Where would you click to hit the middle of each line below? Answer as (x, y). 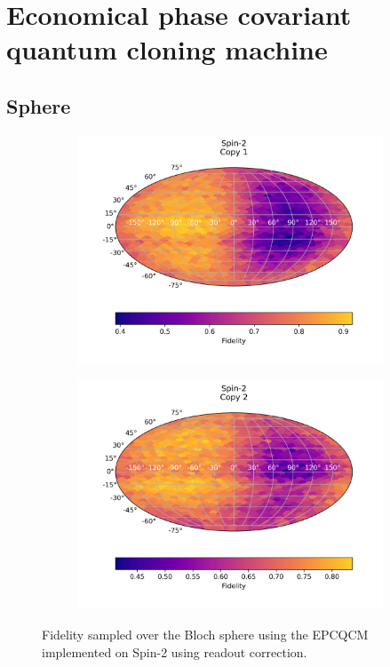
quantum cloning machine (167, 49)
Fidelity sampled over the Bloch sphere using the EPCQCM (205, 634)
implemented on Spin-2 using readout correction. (175, 651)
